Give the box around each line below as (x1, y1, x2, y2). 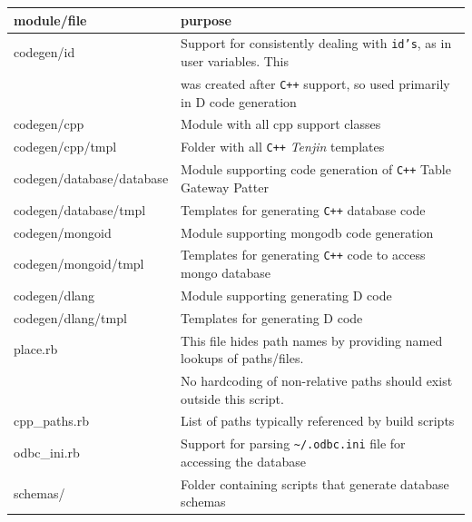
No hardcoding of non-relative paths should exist (181, 370, 453, 389)
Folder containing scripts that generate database (181, 474, 449, 493)
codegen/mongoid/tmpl (14, 254, 144, 273)
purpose (181, 10, 231, 29)
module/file (14, 10, 87, 29)
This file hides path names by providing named (181, 330, 443, 350)
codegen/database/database (14, 168, 169, 187)
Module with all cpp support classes (181, 114, 381, 133)
